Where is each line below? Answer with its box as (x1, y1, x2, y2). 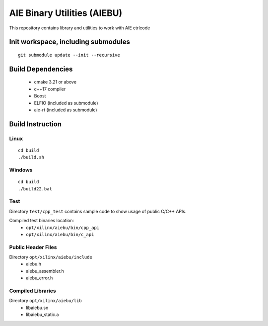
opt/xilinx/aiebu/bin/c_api (26, 232, 94, 237)
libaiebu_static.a (26, 312, 59, 318)
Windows (9, 166, 33, 173)
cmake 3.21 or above (34, 79, 77, 85)
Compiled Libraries (9, 287, 57, 294)
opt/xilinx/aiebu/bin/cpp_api (26, 225, 100, 231)
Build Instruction (9, 120, 62, 128)
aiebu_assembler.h (26, 268, 65, 274)
